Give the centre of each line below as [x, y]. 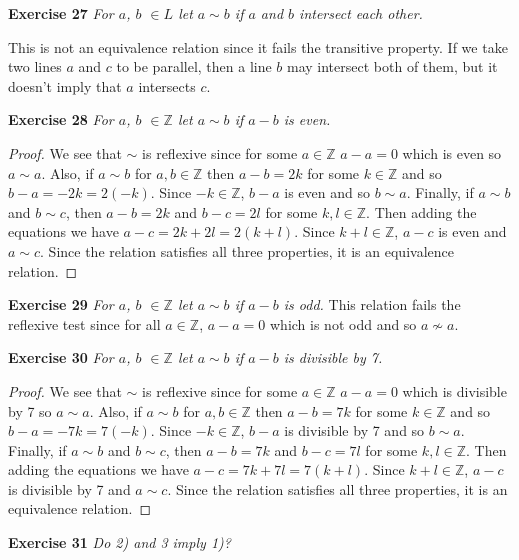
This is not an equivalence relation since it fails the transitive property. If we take [258, 46]
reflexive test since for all [84, 323]
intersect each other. [361, 13]
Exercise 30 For [61, 357]
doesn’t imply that [65, 85]
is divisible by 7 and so [354, 430]
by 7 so [30, 410]
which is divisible [454, 390]
